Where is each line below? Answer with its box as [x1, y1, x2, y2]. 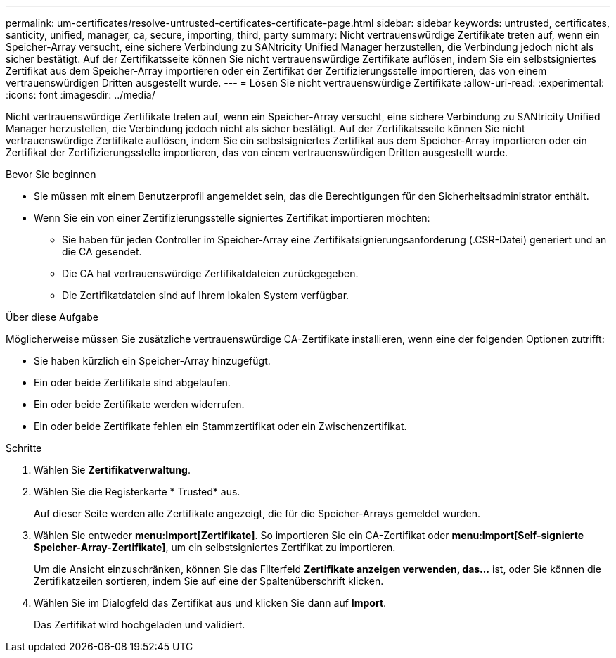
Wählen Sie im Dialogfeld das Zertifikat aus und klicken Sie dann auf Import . [34, 597, 387, 609]
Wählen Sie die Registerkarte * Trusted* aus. [34, 486, 240, 498]
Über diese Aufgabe [6, 311, 98, 323]
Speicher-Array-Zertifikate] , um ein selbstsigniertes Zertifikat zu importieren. [34, 541, 396, 553]
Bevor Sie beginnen [6, 168, 96, 180]
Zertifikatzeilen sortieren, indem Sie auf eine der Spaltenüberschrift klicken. [34, 575, 384, 587]
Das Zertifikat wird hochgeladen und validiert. [34, 619, 245, 631]
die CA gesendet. [62, 246, 142, 258]
